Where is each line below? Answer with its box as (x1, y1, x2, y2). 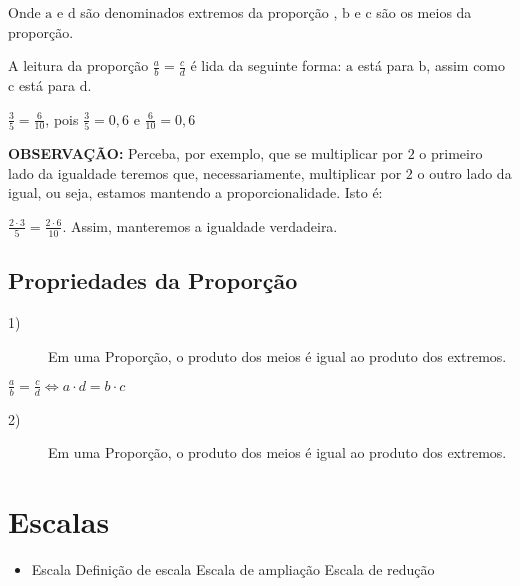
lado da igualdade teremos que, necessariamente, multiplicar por (8, 162, 402, 183)
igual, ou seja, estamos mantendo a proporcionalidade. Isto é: (8, 182, 383, 203)
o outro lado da (417, 162, 512, 183)
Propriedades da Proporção (8, 265, 298, 296)
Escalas (8, 501, 110, 542)
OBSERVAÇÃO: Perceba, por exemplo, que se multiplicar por (8, 142, 404, 163)
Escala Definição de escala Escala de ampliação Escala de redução (31, 559, 435, 580)
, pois (45, 108, 79, 129)
